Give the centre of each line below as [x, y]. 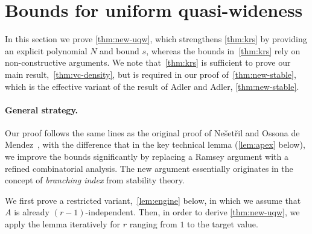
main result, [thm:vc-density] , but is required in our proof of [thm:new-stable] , [151, 74]
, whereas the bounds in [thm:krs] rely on [223, 50]
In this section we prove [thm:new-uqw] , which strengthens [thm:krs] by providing [156, 39]
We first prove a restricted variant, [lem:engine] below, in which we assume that [153, 200]
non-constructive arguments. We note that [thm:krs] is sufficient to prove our [148, 62]
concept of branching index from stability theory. [95, 180]
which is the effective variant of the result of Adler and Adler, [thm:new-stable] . [152, 86]
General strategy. [42, 109]
